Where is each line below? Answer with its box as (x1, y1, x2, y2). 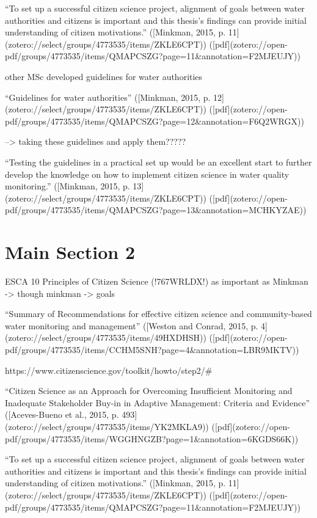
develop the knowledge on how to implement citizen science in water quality (5, 167, 290, 180)
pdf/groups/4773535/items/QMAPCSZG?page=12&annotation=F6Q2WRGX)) (5, 114, 304, 127)
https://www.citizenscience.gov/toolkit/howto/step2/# (5, 363, 213, 376)
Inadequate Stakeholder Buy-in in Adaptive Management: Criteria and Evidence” (5, 396, 310, 409)
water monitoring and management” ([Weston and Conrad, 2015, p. (5, 319, 258, 332)
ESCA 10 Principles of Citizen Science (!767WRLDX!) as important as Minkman (5, 275, 308, 288)
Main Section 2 (5, 239, 135, 264)
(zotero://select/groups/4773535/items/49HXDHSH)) (5, 331, 206, 344)
